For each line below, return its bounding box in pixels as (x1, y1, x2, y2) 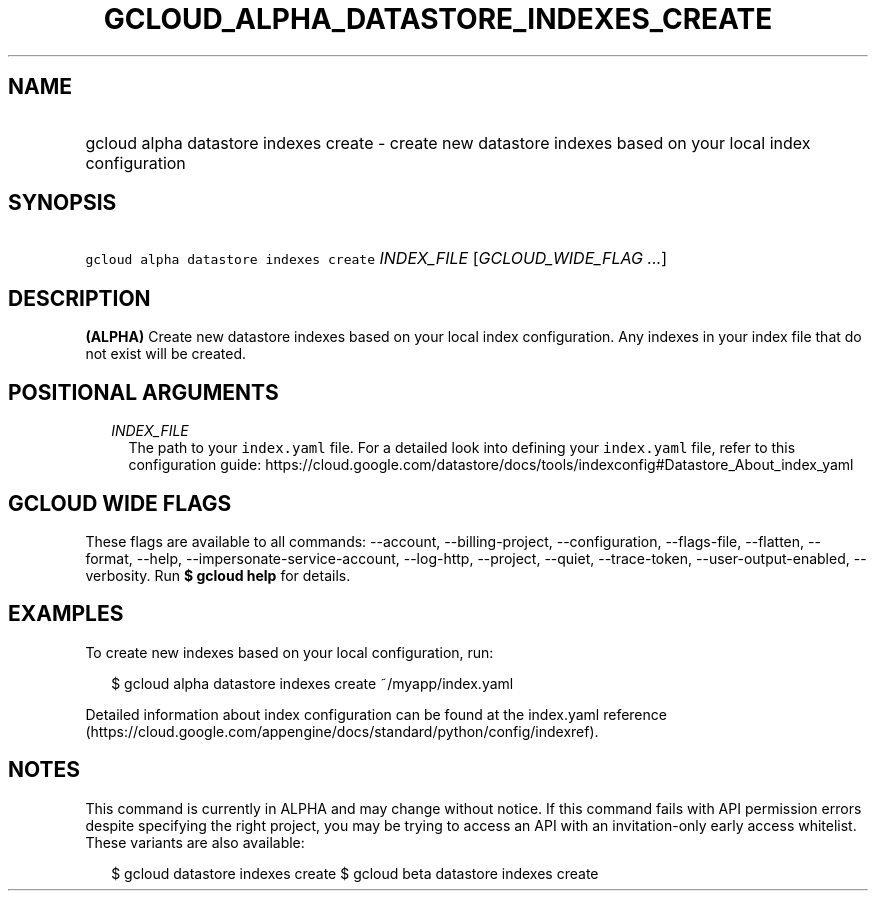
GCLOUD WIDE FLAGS (8, 490, 232, 516)
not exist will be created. (85, 345, 247, 363)
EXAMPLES (8, 601, 124, 627)
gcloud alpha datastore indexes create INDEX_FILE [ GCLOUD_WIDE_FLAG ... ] (85, 248, 668, 269)
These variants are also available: (85, 833, 305, 851)
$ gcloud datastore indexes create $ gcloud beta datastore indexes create (111, 864, 599, 882)
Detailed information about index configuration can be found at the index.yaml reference (85, 705, 667, 723)
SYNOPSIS (8, 190, 117, 216)
